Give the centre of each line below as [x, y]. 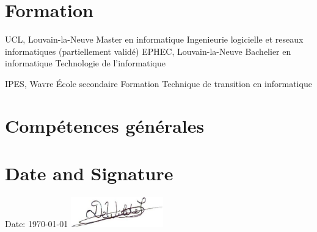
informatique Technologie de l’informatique [86, 63]
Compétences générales [105, 125]
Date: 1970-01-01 [37, 224]
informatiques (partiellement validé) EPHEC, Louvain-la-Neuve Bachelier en [148, 51]
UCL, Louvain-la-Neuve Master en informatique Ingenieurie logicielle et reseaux [154, 39]
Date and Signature [89, 173]
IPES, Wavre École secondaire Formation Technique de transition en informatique [158, 83]
